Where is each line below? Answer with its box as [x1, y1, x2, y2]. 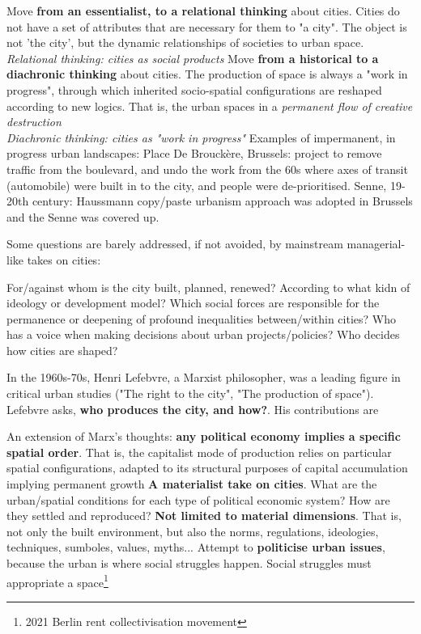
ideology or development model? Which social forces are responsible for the [6, 294, 380, 311]
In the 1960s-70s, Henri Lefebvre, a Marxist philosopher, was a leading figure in [6, 369, 401, 386]
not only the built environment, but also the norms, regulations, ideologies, [6, 522, 379, 539]
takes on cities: [27, 251, 101, 268]
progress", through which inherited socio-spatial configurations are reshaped [6, 81, 382, 98]
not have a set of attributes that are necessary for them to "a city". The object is [6, 18, 407, 35]
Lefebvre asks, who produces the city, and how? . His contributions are [6, 400, 379, 417]
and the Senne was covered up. [6, 208, 159, 225]
